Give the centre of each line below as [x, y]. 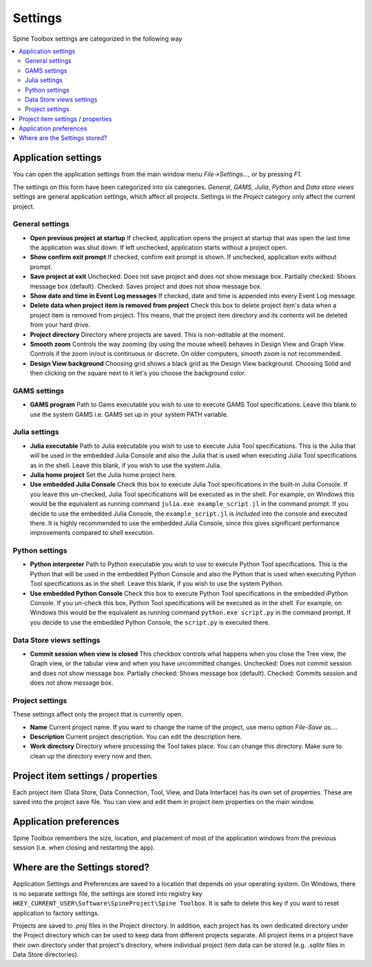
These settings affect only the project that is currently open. [98, 714]
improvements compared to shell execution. [92, 533]
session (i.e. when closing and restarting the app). [84, 848]
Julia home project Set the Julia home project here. [103, 475]
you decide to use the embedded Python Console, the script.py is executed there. [150, 622]
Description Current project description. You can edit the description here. [136, 737]
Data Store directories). [46, 955]
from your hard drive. [60, 325]
